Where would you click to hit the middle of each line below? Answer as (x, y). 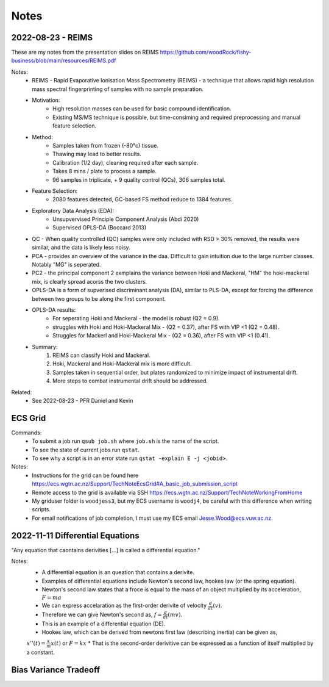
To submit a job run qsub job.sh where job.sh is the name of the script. (126, 441)
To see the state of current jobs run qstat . (86, 450)
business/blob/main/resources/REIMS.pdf (64, 60)
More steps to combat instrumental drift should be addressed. (130, 381)
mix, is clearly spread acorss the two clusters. (90, 281)
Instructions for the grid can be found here (85, 475)
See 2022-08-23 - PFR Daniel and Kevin (83, 400)
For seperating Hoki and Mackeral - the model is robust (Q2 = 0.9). (136, 318)
